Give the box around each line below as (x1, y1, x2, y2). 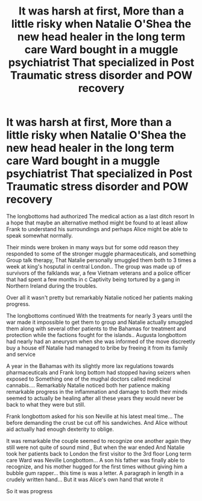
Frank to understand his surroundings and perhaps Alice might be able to (6, 225, 188, 232)
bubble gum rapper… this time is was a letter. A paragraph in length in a (6, 469, 184, 476)
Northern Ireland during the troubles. (6, 282, 98, 289)
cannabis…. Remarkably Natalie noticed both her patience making (6, 381, 170, 388)
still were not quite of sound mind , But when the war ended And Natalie (6, 444, 185, 451)
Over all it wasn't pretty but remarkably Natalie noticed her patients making (6, 293, 193, 301)
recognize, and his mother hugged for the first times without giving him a (6, 463, 188, 470)
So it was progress (6, 487, 53, 494)
